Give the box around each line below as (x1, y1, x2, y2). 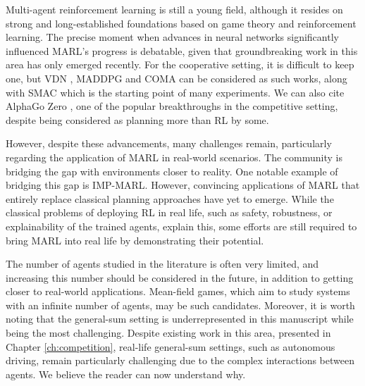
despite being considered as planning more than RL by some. (6, 112, 269, 127)
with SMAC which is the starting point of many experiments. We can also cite (6, 85, 345, 99)
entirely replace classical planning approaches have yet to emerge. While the (6, 191, 334, 206)
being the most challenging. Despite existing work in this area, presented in (6, 325, 331, 340)
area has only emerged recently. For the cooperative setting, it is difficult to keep (6, 57, 354, 72)
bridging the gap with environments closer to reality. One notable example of (6, 163, 338, 178)
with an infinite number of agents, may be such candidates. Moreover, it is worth (6, 297, 355, 312)
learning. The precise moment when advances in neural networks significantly (6, 30, 339, 44)
